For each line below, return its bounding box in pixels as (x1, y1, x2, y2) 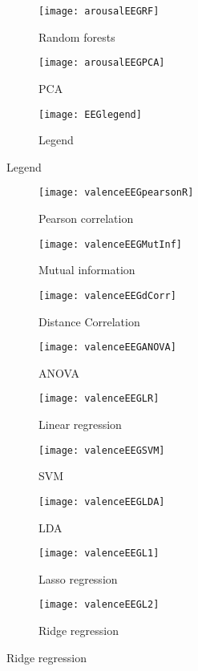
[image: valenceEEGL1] (38, 548, 160, 560)
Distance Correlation (38, 313, 140, 329)
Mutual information (38, 261, 135, 278)
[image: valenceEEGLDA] (38, 495, 165, 507)
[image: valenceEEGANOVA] (38, 342, 176, 354)
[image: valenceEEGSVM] (38, 444, 165, 456)
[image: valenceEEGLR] (38, 393, 160, 405)
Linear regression (38, 416, 122, 432)
